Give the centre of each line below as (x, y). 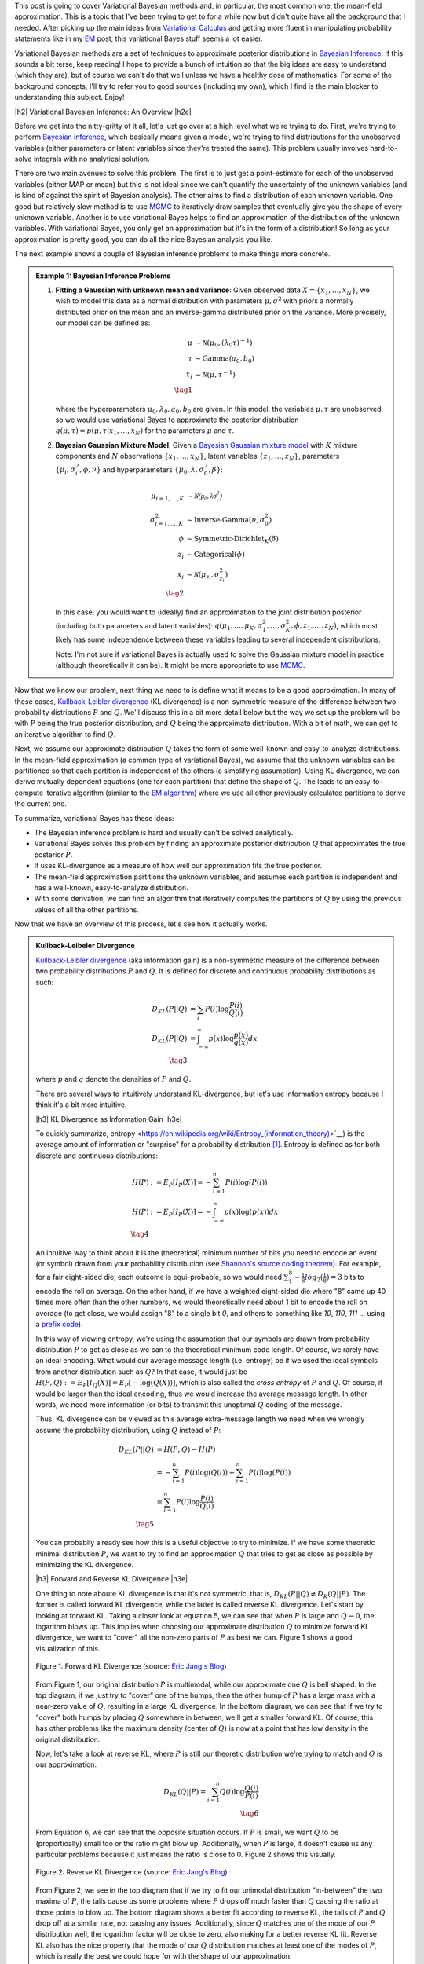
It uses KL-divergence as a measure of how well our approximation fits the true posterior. (178, 866)
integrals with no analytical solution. (91, 159)
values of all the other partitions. (86, 909)
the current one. (40, 804)
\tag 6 (250, 1814)
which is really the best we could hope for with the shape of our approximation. (164, 1956)
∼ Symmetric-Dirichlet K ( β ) (232, 540)
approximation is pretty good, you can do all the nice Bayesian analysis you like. (144, 239)
